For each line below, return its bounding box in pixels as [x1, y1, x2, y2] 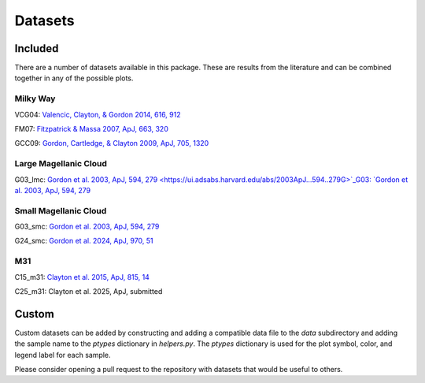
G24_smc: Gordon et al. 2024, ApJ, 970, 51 [14, 236, 153, 246]
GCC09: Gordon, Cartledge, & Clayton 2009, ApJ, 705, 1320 [14, 139, 209, 148]
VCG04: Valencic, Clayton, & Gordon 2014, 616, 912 [14, 110, 181, 119]
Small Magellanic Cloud [14, 205, 107, 216]
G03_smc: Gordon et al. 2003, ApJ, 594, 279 [14, 221, 160, 232]
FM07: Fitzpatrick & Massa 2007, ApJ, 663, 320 [14, 124, 168, 133]
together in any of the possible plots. [14, 73, 134, 83]
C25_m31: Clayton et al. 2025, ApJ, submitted [14, 286, 163, 296]
